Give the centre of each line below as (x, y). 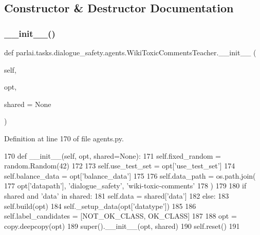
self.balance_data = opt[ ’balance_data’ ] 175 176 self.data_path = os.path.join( (130, 175)
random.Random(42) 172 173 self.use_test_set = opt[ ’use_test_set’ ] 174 (120, 166)
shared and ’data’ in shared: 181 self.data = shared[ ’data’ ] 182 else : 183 (117, 195)
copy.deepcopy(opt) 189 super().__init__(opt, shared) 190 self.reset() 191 (122, 226)
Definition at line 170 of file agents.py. (64, 138)
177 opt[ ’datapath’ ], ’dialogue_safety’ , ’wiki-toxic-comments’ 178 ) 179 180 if (125, 186)
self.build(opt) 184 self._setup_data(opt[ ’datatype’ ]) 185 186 (100, 206)
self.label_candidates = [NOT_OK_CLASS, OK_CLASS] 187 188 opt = (120, 216)
